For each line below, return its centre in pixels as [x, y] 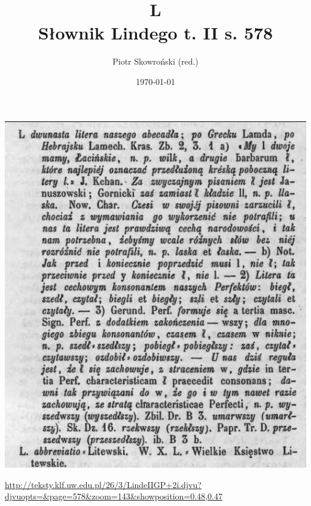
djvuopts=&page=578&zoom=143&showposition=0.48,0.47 [114, 496]
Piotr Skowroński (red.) [155, 61]
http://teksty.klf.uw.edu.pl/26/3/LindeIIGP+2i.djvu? [103, 484]
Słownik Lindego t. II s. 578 [155, 33]
